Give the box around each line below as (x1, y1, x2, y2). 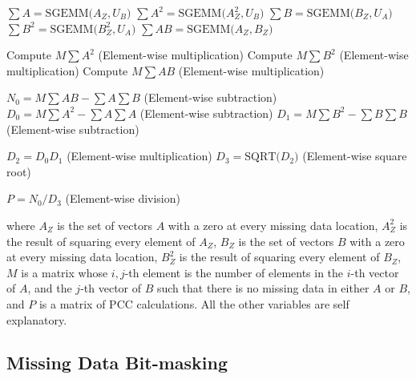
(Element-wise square (302, 147, 407, 164)
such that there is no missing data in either (156, 280, 370, 296)
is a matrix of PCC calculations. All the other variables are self (38, 295, 349, 312)
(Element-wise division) (65, 190, 180, 207)
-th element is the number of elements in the (124, 264, 344, 280)
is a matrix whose (21, 264, 108, 280)
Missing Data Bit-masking (6, 350, 228, 375)
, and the (27, 280, 72, 296)
